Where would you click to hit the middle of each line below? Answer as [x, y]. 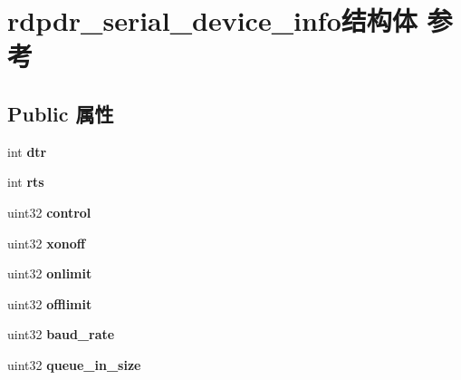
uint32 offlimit [50, 303]
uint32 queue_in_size [74, 364]
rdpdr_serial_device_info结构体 [212, 20]
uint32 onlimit [50, 273]
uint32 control [49, 212]
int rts [26, 182]
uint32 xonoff [47, 243]
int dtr [27, 151]
